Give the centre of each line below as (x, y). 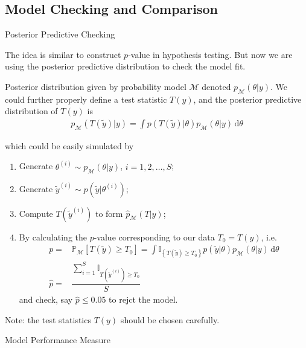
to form (109, 213)
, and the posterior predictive (247, 99)
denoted (216, 86)
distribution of (31, 111)
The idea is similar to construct (63, 54)
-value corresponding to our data (154, 237)
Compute (36, 213)
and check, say (46, 299)
